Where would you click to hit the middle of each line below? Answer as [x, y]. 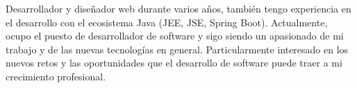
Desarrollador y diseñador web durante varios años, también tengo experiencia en [178, 8]
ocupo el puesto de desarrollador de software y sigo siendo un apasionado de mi [175, 36]
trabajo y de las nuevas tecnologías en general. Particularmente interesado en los [177, 49]
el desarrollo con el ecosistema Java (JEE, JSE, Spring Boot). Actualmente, [167, 22]
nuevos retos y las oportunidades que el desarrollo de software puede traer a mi [174, 63]
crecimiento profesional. [56, 76]
